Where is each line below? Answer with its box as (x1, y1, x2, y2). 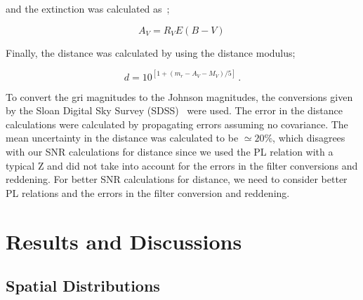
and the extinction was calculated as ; (6, 1, 170, 15)
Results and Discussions (6, 226, 242, 255)
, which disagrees (272, 130, 345, 145)
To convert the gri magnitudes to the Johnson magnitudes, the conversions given (6, 89, 353, 104)
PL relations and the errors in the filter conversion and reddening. (6, 185, 290, 200)
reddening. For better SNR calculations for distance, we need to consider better (6, 172, 348, 186)
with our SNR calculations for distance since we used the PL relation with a (6, 144, 334, 158)
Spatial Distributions (6, 275, 160, 296)
